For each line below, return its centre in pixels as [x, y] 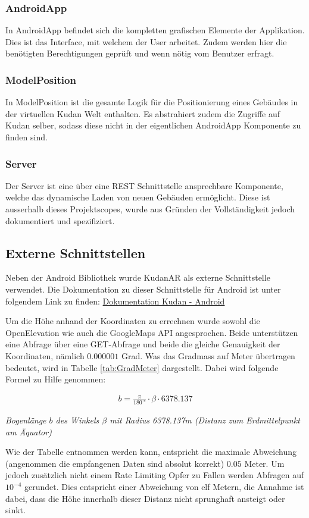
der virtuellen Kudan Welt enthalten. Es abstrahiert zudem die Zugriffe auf [143, 113]
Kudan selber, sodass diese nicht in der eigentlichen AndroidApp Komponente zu [153, 125]
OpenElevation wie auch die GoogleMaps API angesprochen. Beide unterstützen [152, 332]
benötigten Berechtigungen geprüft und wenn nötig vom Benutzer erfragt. [140, 53]
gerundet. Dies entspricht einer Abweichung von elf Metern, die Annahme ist [164, 487]
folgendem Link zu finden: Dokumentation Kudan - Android [115, 301]
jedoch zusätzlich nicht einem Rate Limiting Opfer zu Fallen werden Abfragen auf [155, 475]
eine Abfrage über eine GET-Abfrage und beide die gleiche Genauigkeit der [143, 344]
